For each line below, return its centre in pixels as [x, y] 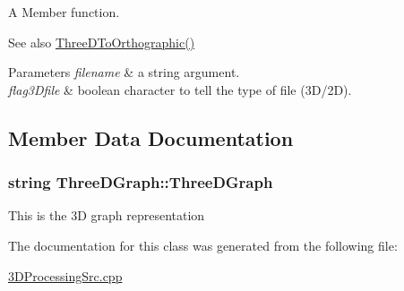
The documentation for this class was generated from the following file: [203, 245]
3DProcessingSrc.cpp [65, 275]
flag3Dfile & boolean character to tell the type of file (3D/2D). [180, 89]
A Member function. [64, 12]
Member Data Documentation [151, 137]
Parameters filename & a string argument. [124, 72]
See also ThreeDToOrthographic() [102, 42]
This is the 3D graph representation [107, 215]
